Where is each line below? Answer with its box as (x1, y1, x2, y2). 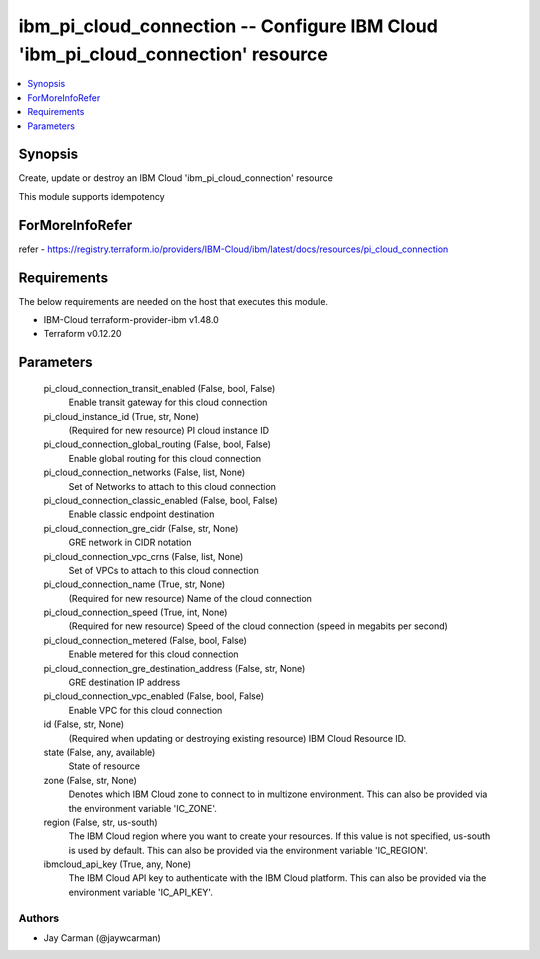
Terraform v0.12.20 (43, 328, 122, 340)
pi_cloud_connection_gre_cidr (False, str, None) (43, 522, 239, 534)
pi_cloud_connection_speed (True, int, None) (43, 606, 228, 619)
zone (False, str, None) (43, 774, 137, 786)
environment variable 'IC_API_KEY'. (68, 886, 214, 898)
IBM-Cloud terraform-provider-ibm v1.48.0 (43, 314, 219, 326)
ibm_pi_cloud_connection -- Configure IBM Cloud (18, 15, 439, 37)
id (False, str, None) (43, 718, 125, 730)
